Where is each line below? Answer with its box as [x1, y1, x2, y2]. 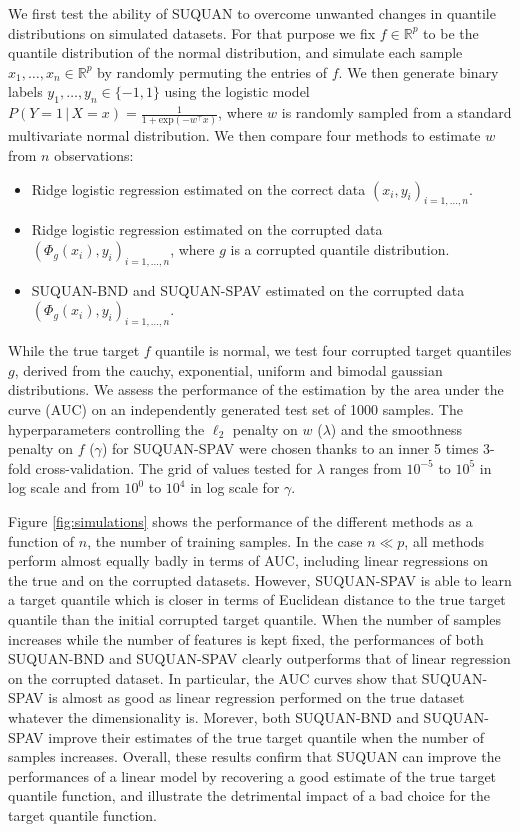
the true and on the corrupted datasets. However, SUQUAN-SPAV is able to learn [8, 569, 512, 590]
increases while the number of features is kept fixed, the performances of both [8, 628, 484, 649]
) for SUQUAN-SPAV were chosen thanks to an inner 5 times [101, 438, 479, 459]
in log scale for [190, 477, 280, 498]
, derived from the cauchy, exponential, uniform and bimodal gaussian [14, 359, 443, 380]
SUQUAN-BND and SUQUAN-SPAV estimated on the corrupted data [31, 279, 465, 300]
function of [8, 530, 75, 551]
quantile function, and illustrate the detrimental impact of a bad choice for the [8, 785, 491, 806]
